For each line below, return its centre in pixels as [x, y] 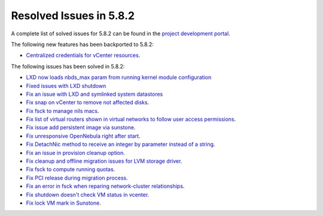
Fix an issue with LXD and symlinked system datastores [95, 94]
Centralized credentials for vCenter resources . [83, 55]
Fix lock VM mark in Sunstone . [63, 203]
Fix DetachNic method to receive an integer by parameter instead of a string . [121, 144]
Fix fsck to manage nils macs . [63, 111]
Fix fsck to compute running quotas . [71, 169]
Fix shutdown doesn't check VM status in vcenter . [88, 194]
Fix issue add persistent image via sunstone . [81, 127]
